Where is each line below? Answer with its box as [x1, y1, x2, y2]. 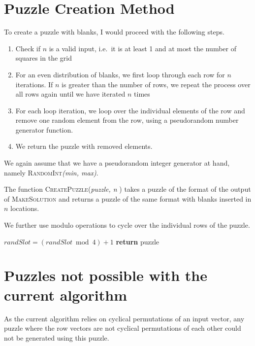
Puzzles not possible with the [4, 265, 207, 285]
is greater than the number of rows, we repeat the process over [62, 79, 251, 89]
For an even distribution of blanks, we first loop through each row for [15, 69, 225, 79]
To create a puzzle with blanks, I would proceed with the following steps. [4, 27, 224, 37]
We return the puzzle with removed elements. [15, 141, 153, 151]
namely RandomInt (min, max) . [4, 167, 98, 177]
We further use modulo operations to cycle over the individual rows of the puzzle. [4, 220, 250, 230]
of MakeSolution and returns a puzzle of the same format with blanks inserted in [4, 193, 252, 204]
